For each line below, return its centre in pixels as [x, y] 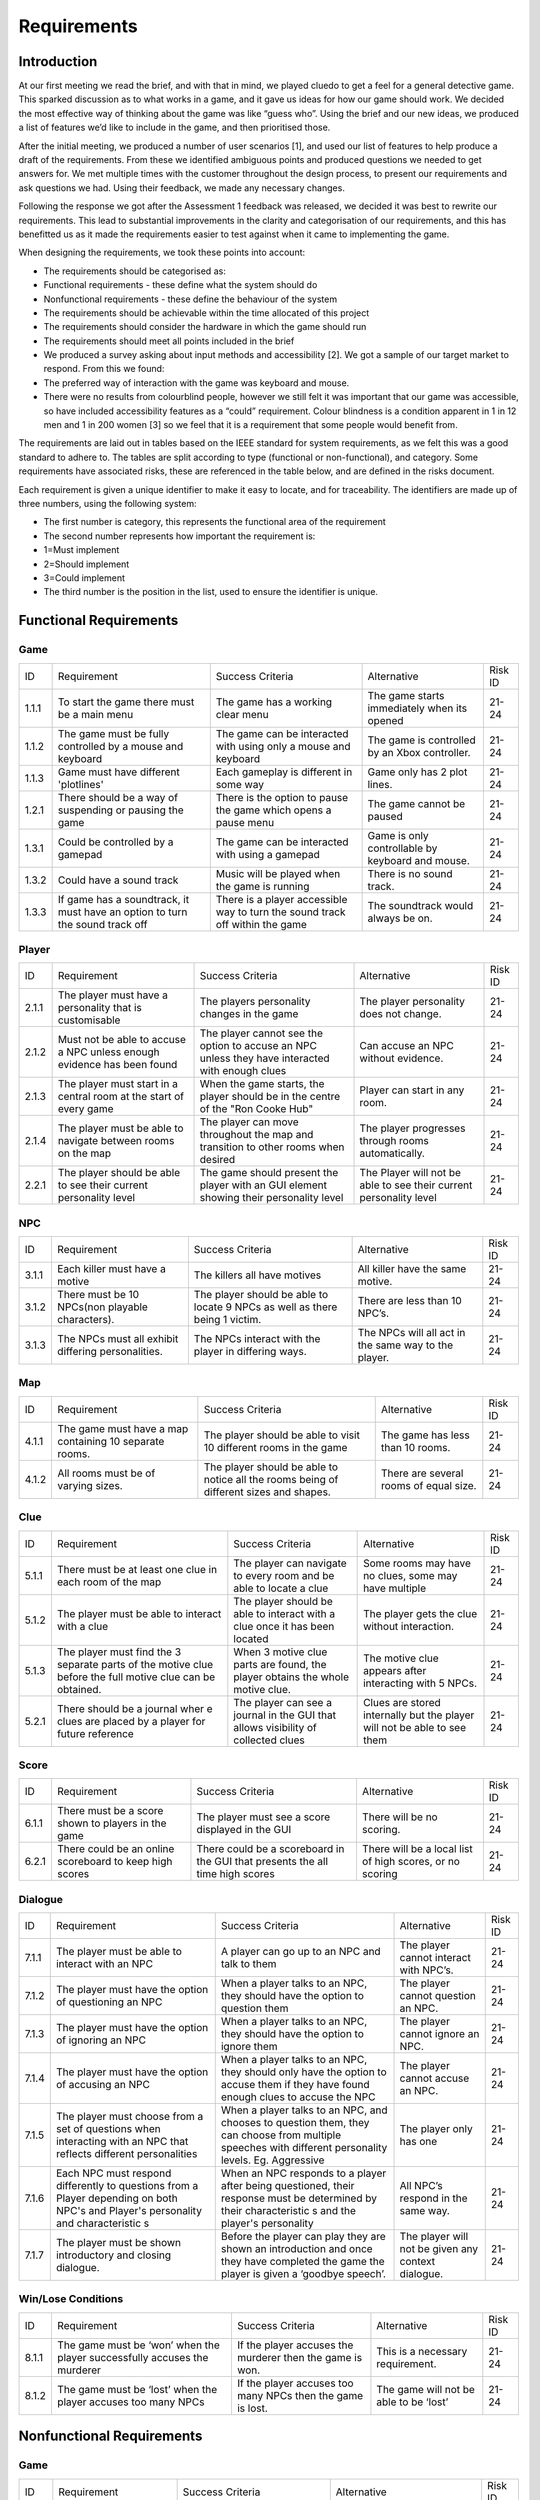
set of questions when [108, 2128]
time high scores [235, 1874]
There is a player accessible [281, 899]
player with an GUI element [263, 1185]
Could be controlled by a [115, 842]
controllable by [402, 848]
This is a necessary [422, 2351]
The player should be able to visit [281, 1435]
